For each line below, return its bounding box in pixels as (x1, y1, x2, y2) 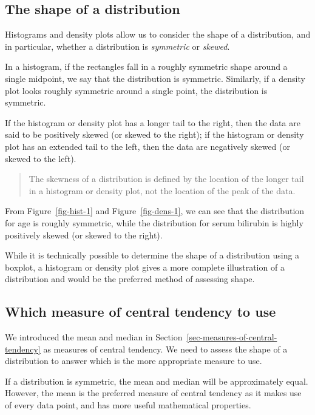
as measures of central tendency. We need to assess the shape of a (43, 342, 288, 355)
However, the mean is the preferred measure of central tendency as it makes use (5, 386, 302, 399)
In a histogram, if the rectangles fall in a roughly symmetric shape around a (5, 60, 288, 73)
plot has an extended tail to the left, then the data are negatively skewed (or (5, 140, 290, 152)
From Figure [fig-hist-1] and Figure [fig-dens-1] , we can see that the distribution (5, 204, 305, 217)
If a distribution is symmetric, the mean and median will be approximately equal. (5, 374, 308, 387)
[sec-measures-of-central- (186, 331, 277, 343)
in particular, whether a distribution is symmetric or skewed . (5, 39, 230, 52)
